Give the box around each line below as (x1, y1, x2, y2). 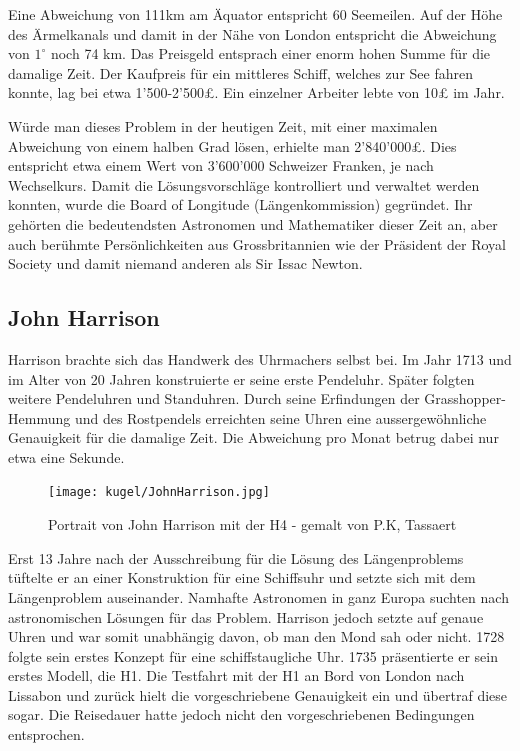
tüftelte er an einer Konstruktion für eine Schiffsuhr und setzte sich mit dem (8, 567, 476, 588)
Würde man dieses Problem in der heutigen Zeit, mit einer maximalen (8, 115, 438, 136)
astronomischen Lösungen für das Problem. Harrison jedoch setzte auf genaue (8, 606, 484, 627)
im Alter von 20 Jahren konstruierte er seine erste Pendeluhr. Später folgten (8, 368, 475, 389)
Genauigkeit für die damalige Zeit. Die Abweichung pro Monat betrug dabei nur (8, 427, 499, 448)
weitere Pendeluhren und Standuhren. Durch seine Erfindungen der (8, 388, 420, 409)
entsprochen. (8, 724, 85, 745)
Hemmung (8, 407, 71, 428)
